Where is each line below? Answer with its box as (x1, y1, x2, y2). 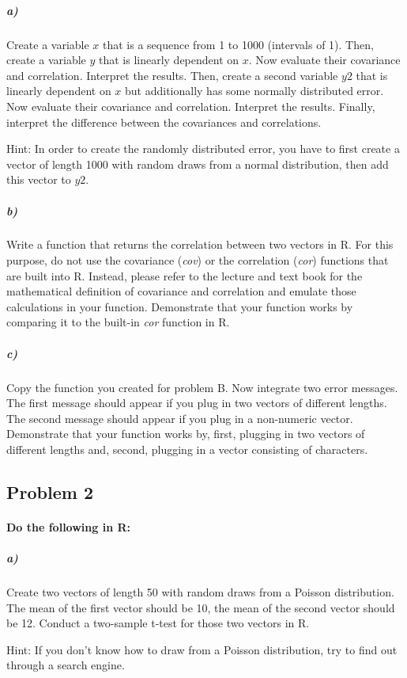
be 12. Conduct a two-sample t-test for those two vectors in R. (6, 615, 310, 631)
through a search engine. (6, 657, 125, 673)
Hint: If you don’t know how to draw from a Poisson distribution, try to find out (6, 641, 398, 657)
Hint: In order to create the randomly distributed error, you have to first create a (6, 140, 400, 157)
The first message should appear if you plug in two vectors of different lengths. (6, 394, 387, 411)
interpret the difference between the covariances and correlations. (6, 113, 322, 130)
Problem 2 (6, 479, 93, 504)
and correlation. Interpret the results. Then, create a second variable (6, 67, 338, 83)
